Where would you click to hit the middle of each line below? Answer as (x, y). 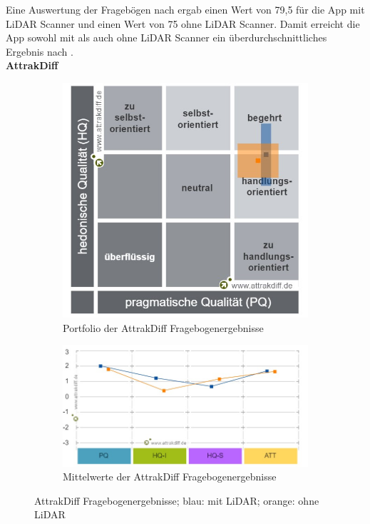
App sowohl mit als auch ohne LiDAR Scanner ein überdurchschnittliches (166, 37)
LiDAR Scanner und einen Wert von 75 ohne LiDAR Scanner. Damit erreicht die (183, 23)
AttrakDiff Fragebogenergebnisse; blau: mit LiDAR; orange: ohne (177, 500)
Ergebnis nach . (40, 51)
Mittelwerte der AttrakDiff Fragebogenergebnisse (170, 477)
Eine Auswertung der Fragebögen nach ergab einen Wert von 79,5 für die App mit (185, 9)
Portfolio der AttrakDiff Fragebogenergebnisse (163, 327)
